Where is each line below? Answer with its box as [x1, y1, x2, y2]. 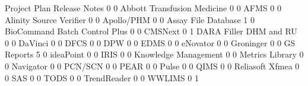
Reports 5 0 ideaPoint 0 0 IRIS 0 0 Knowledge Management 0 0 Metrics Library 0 [5, 48, 304, 60]
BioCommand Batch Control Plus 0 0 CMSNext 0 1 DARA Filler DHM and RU [5, 25, 297, 37]
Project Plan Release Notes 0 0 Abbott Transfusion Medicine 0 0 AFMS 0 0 [5, 2, 281, 14]
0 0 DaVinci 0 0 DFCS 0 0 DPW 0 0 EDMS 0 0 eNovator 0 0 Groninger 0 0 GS [5, 36, 296, 49]
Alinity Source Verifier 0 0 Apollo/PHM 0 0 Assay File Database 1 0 [5, 13, 255, 26]
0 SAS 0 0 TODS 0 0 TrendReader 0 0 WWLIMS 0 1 [5, 71, 199, 84]
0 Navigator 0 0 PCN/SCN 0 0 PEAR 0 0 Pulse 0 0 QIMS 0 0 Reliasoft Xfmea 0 [5, 59, 300, 72]
